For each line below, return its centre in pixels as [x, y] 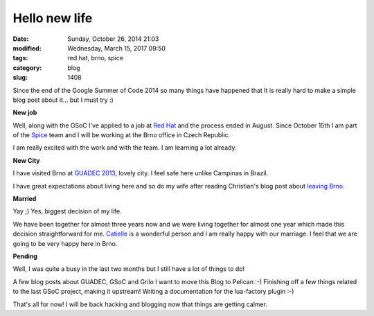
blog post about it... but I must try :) [63, 100]
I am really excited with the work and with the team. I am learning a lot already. [125, 148]
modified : [27, 48]
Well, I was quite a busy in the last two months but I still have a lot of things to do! [129, 269]
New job [25, 113]
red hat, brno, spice [96, 58]
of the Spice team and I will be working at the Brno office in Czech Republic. [122, 135]
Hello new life [53, 18]
